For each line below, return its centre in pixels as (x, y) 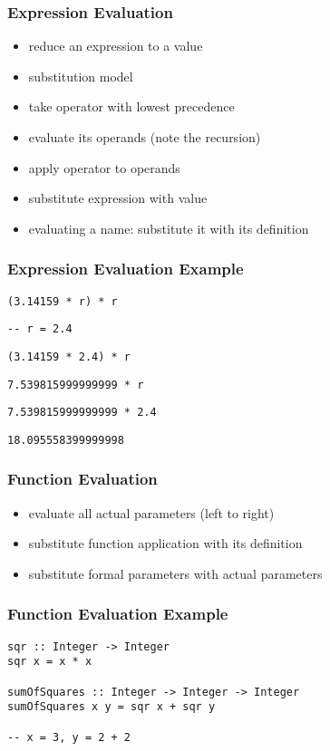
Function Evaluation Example (118, 614)
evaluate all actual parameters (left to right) (151, 512)
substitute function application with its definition (165, 543)
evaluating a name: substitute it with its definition (169, 228)
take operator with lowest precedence (131, 106)
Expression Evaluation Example (126, 269)
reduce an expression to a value (116, 46)
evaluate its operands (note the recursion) (145, 137)
